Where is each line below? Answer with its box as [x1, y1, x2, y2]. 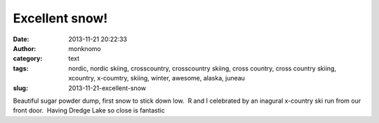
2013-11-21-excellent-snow [68, 84, 147, 92]
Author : [13, 44, 36, 52]
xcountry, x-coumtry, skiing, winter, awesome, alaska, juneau [68, 74, 246, 82]
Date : [13, 35, 29, 43]
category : [13, 55, 43, 63]
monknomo [68, 44, 101, 52]
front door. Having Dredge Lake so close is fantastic [13, 106, 165, 115]
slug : [13, 84, 28, 92]
